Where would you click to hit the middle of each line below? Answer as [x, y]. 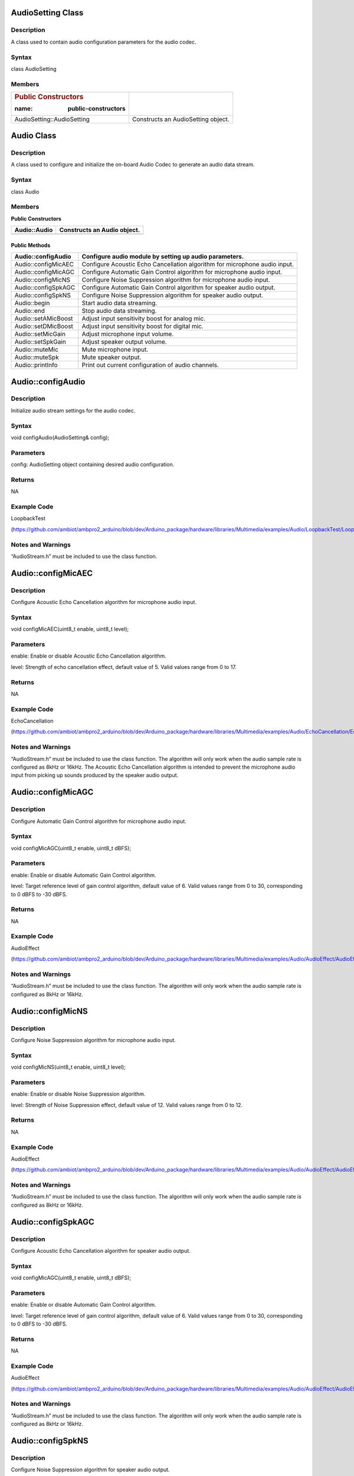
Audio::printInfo [36, 365]
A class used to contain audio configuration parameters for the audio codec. [104, 42]
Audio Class [34, 136]
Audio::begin [32, 303]
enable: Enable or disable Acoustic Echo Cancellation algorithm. [88, 656]
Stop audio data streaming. [119, 311]
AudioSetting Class [47, 13]
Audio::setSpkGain [40, 342]
